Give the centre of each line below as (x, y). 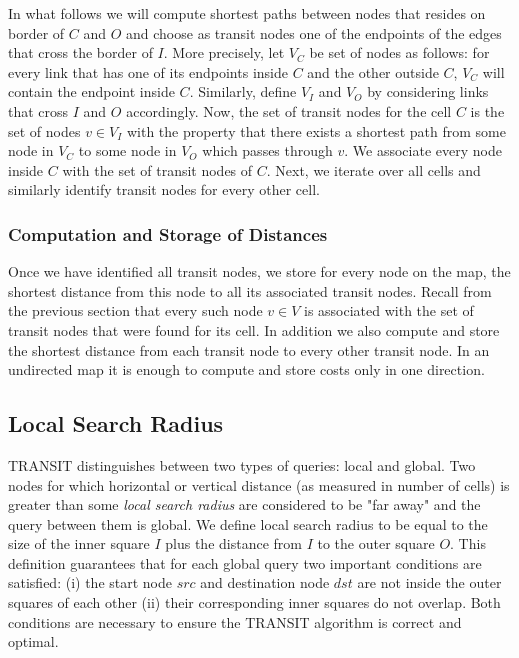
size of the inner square (79, 543)
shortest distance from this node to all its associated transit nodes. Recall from (250, 290)
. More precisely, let (224, 52)
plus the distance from (233, 543)
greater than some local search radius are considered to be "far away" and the (244, 504)
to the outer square (376, 543)
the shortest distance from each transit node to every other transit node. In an (249, 349)
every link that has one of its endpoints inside (148, 71)
